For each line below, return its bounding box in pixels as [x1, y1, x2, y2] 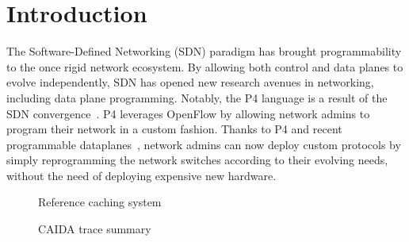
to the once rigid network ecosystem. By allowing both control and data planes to [6, 58, 403, 75]
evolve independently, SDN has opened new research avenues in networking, [6, 74, 374, 90]
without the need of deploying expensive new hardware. [6, 167, 277, 183]
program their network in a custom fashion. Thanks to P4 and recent [6, 121, 342, 137]
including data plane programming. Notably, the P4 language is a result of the [6, 89, 388, 106]
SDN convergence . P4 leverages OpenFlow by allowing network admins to [6, 105, 370, 121]
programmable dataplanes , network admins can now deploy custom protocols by [6, 136, 401, 152]
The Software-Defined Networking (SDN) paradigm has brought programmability [6, 43, 402, 60]
